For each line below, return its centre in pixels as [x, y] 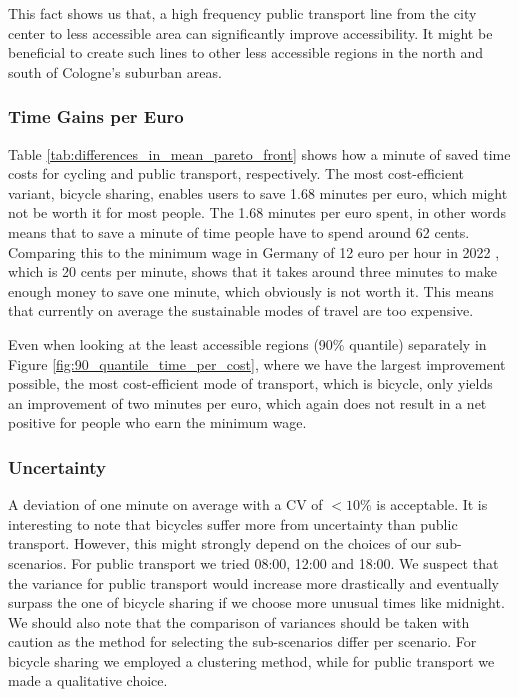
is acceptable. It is [432, 504]
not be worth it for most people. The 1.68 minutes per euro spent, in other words [257, 212]
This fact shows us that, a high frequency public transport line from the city [242, 13]
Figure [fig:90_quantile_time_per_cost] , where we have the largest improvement [257, 363]
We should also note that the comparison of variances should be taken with [239, 621]
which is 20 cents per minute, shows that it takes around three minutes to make [252, 271]
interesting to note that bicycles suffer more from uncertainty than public [233, 523]
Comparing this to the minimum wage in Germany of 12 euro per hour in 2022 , [254, 251]
